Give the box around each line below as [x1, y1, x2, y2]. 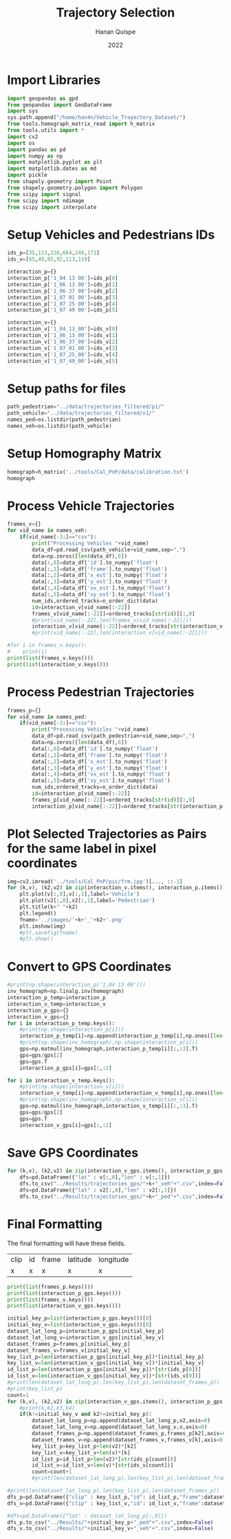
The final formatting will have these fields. [7, 1239, 126, 1247]
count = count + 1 [32, 1468, 72, 1476]
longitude [98, 1254, 129, 1264]
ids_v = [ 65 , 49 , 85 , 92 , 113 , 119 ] [7, 256, 91, 263]
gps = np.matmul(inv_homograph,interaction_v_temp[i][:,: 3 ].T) [19, 1102, 198, 1109]
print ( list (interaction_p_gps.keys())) [7, 1289, 122, 1297]
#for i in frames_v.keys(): [7, 642, 88, 649]
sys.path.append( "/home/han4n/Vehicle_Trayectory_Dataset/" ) [7, 114, 186, 121]
